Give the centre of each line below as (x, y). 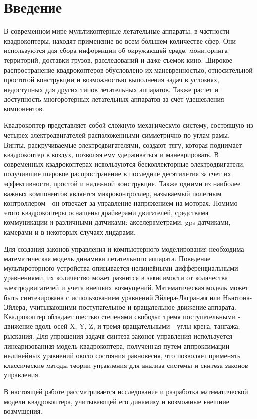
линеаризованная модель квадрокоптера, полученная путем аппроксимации (117, 345)
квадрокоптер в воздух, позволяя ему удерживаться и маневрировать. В (111, 154)
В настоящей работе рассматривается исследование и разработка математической (126, 391)
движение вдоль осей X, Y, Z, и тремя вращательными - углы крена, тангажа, (122, 326)
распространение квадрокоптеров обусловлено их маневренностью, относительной (128, 70)
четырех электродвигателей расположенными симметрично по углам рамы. (117, 135)
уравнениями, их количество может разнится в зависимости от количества (116, 278)
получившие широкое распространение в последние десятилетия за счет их (118, 174)
